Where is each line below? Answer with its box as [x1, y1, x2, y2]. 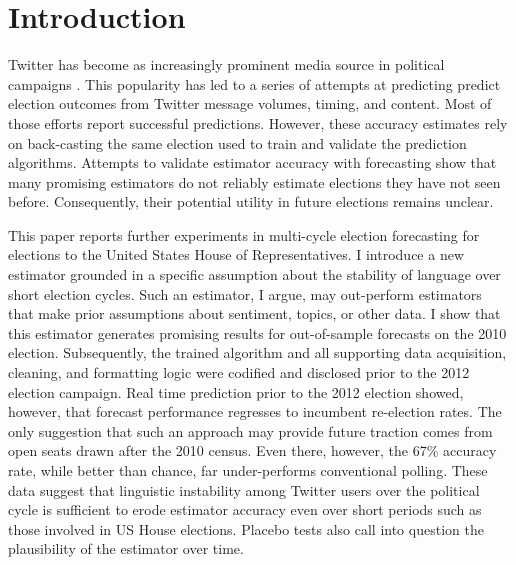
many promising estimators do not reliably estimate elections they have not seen [8, 171, 501, 192]
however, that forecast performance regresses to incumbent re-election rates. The [8, 401, 502, 422]
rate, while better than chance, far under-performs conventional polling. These [8, 460, 488, 480]
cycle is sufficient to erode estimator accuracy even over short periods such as [8, 499, 482, 520]
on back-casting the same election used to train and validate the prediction [8, 132, 467, 153]
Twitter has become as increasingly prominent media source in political [8, 54, 445, 75]
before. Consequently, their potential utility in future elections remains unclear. [8, 191, 494, 212]
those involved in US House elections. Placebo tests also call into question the [8, 518, 484, 539]
